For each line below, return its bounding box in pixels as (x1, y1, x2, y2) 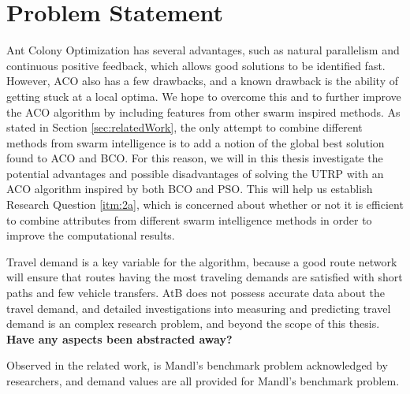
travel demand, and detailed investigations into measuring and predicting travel (6, 299, 391, 316)
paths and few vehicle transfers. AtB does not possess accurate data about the (6, 284, 386, 301)
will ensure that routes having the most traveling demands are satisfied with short (6, 269, 403, 285)
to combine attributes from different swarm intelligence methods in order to (6, 211, 372, 228)
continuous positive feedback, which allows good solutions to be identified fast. (6, 57, 386, 73)
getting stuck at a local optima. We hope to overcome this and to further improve (6, 87, 401, 104)
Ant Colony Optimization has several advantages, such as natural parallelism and (6, 42, 400, 58)
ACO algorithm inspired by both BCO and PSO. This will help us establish (6, 180, 373, 197)
